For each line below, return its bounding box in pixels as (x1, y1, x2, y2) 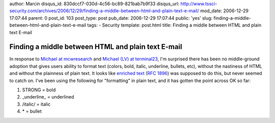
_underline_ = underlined (22, 94, 74, 100)
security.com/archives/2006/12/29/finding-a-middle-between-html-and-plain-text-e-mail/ (9, 8, 200, 14)
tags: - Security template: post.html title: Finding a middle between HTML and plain (87, 22, 262, 28)
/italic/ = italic (22, 101, 51, 107)
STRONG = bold (22, 87, 56, 93)
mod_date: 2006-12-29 (200, 8, 249, 14)
